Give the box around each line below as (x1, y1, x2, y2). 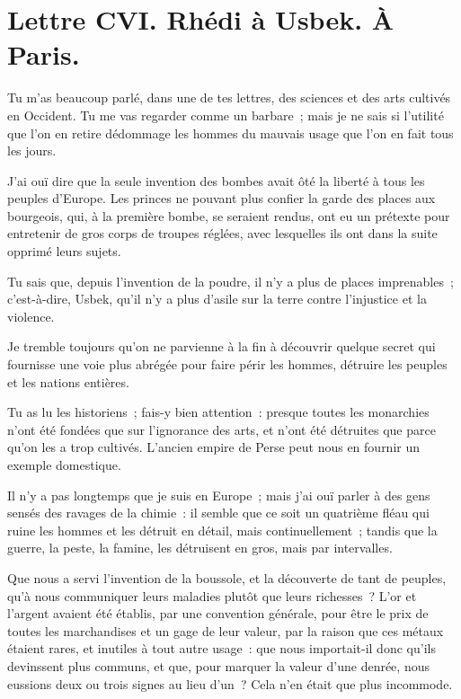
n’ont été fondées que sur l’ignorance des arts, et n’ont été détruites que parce (7, 420, 436, 438)
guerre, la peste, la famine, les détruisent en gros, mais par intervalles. (7, 538, 393, 557)
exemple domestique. (7, 456, 121, 473)
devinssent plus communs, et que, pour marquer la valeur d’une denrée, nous (7, 656, 430, 675)
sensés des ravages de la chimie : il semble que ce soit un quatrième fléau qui (7, 503, 430, 522)
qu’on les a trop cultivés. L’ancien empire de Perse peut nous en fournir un (7, 438, 421, 456)
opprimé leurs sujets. (7, 242, 121, 261)
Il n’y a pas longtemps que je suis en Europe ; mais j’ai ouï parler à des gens (7, 485, 430, 504)
